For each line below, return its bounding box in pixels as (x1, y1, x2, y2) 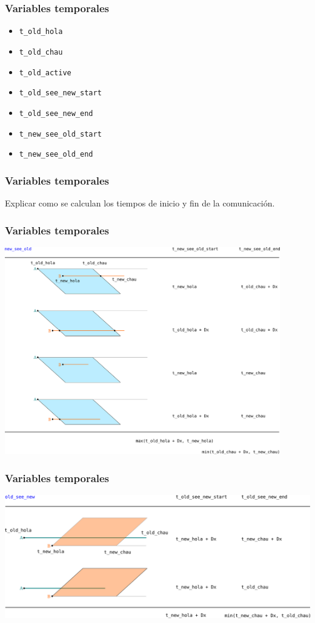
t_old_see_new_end (19, 109, 93, 118)
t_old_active (19, 68, 71, 77)
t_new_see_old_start (19, 129, 102, 138)
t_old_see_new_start (19, 89, 102, 98)
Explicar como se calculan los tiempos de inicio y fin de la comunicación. (5, 197, 275, 209)
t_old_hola (19, 27, 63, 36)
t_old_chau (19, 47, 63, 56)
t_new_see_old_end (19, 150, 93, 159)
